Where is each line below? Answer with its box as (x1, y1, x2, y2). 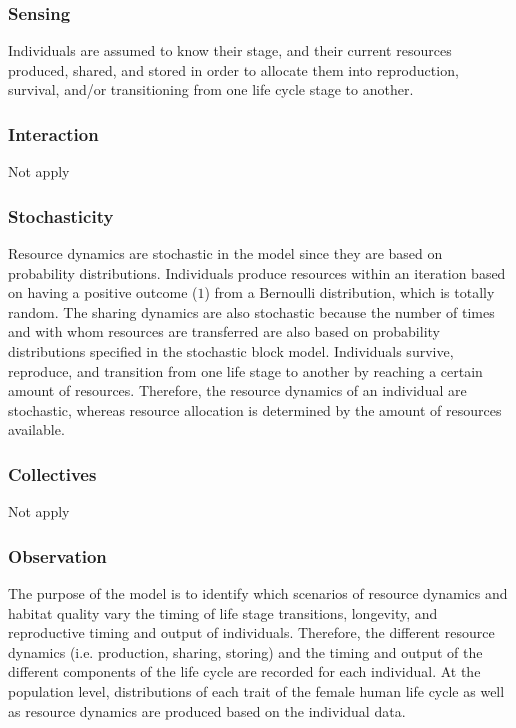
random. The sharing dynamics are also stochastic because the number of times (8, 301, 495, 322)
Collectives (8, 461, 97, 486)
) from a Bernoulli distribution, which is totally (204, 282, 495, 303)
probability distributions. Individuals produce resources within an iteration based (8, 262, 506, 283)
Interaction (8, 121, 99, 146)
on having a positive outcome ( (8, 282, 198, 303)
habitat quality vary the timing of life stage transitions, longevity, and (8, 602, 438, 623)
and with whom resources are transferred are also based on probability (8, 321, 440, 342)
